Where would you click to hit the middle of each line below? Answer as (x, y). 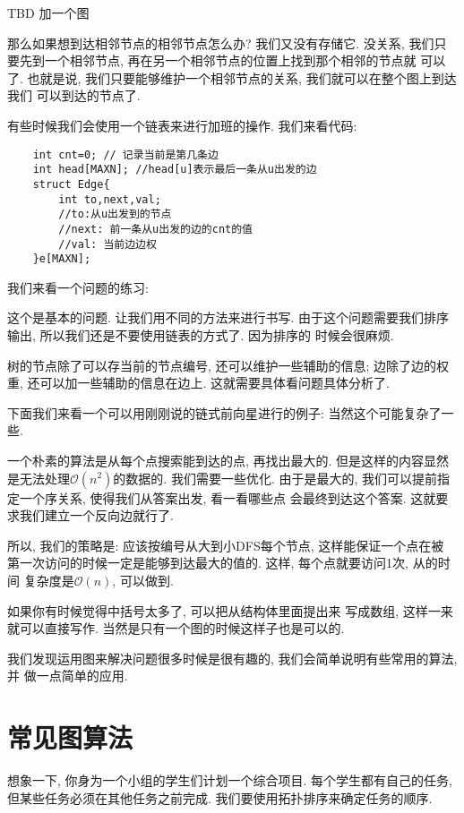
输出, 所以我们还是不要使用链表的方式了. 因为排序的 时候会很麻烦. (201, 335)
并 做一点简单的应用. (68, 676)
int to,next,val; (110, 199)
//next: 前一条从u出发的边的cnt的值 (155, 229)
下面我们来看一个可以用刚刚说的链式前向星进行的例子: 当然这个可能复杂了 (224, 412)
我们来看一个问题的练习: (78, 287)
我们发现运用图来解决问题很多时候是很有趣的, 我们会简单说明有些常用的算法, (232, 658)
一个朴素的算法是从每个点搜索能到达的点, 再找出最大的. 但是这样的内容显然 (228, 460)
